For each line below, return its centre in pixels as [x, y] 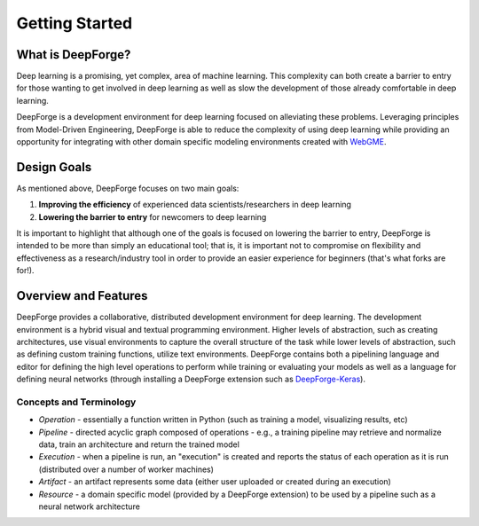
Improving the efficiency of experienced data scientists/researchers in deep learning [195, 205]
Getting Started [75, 23]
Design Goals [54, 167]
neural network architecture [90, 506]
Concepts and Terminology [76, 402]
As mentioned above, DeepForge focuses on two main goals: [128, 188]
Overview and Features [82, 296]
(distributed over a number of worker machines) [126, 469]
